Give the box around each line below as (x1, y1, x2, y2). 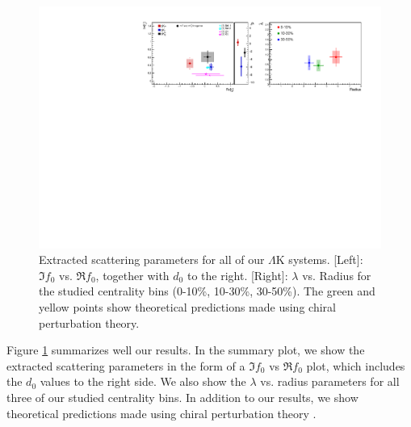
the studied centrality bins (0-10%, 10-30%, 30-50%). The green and (39, 283, 375, 299)
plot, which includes (306, 357, 405, 374)
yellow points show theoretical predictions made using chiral (39, 299, 336, 316)
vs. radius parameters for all (260, 373, 400, 390)
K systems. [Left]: (275, 251, 363, 268)
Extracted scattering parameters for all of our (39, 251, 265, 268)
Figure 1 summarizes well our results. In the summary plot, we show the (6, 341, 365, 358)
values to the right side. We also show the (40, 373, 246, 390)
